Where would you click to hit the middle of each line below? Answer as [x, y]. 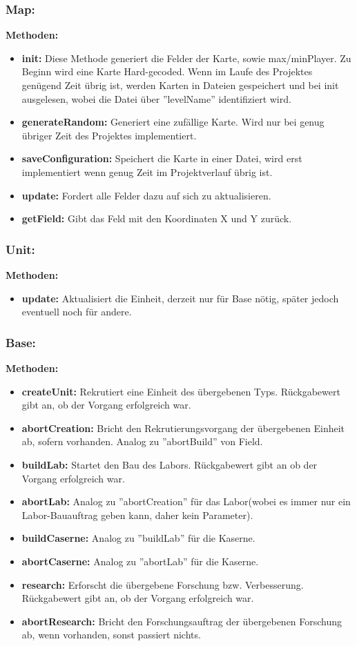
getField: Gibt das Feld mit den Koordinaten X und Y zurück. [157, 218]
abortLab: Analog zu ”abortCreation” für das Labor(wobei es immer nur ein [186, 501]
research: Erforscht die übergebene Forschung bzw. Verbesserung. [163, 584]
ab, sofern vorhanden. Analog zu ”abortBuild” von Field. [142, 441]
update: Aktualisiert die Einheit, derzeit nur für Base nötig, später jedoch [180, 298]
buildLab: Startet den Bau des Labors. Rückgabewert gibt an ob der [170, 464]
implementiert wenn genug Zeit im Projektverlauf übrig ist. [147, 172]
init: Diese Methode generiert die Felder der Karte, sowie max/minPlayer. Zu [186, 58]
